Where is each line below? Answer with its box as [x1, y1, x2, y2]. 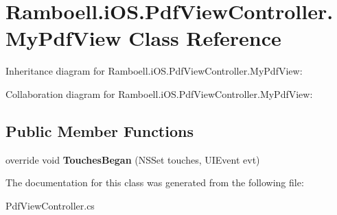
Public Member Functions [5, 120, 194, 141]
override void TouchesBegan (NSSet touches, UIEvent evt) [5, 152, 260, 166]
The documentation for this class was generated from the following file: [5, 175, 304, 190]
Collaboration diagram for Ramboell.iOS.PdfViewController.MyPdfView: [5, 86, 313, 101]
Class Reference [128, 24, 281, 52]
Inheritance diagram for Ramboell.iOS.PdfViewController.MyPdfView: [5, 64, 303, 78]
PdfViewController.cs [5, 198, 95, 212]
